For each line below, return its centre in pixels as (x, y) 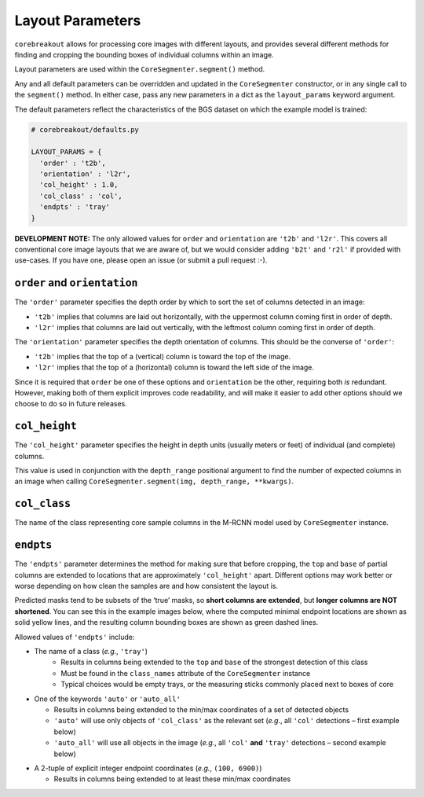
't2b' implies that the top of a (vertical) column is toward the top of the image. (162, 356)
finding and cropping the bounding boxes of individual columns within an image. (144, 54)
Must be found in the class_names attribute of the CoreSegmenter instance (186, 673)
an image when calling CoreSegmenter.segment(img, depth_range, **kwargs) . (154, 481)
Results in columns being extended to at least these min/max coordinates (172, 779)
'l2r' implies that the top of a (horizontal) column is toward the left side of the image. (174, 367)
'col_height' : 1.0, (79, 185)
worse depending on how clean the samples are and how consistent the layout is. (146, 586)
